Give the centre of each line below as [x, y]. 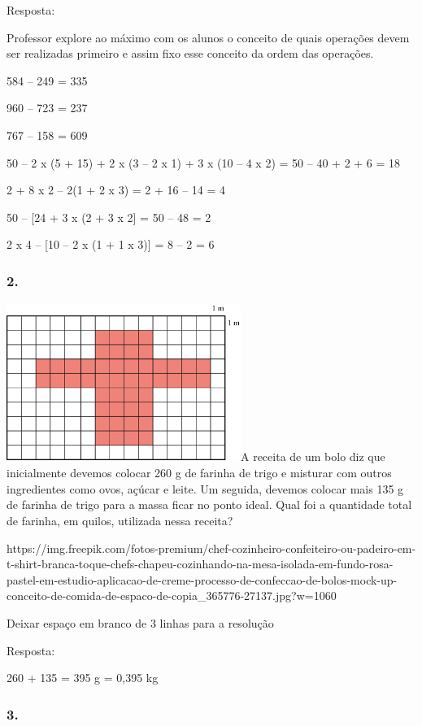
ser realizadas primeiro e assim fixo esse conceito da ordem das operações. [190, 53]
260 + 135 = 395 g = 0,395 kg [83, 678]
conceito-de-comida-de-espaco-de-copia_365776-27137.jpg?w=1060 [172, 596]
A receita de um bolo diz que [313, 456]
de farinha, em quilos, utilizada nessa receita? [120, 520]
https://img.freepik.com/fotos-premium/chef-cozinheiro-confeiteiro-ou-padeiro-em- [211, 548]
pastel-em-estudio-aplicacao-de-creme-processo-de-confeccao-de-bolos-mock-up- [202, 579]
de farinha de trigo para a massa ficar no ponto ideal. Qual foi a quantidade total [209, 504]
